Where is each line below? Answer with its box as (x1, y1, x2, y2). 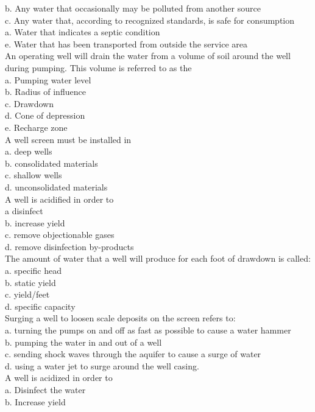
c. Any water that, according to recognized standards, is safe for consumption (5, 13, 295, 26)
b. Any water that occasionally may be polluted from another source (5, 2, 261, 14)
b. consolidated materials (5, 156, 98, 169)
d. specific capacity (5, 299, 76, 312)
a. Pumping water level (5, 73, 91, 86)
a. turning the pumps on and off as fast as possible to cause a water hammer (5, 324, 291, 337)
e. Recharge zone (5, 120, 68, 133)
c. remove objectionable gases (5, 228, 115, 241)
